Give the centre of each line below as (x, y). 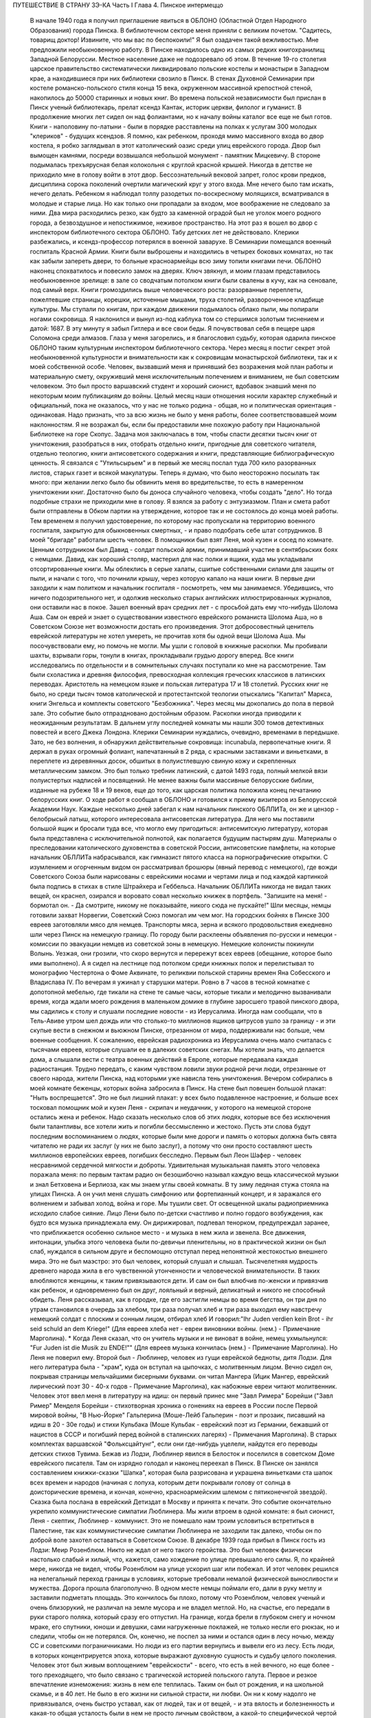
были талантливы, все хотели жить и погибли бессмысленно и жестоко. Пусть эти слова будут (170, 1126)
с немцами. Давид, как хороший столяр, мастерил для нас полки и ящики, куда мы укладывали (171, 559)
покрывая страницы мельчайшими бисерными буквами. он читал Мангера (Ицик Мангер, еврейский (179, 1376)
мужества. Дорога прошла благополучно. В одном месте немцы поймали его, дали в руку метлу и (176, 1588)
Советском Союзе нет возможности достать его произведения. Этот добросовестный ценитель (172, 626)
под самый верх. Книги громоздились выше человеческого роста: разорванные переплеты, (166, 290)
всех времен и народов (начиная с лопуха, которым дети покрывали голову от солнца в (160, 1482)
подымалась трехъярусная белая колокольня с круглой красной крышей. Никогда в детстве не (171, 165)
